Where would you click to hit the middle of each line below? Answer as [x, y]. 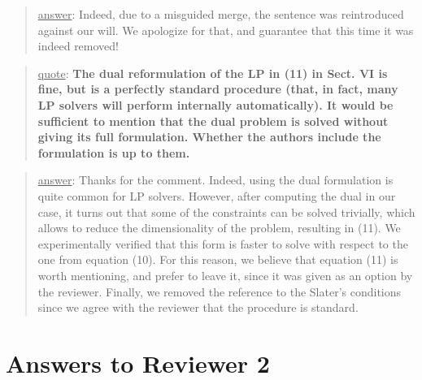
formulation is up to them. [114, 152]
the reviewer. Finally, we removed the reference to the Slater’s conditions [220, 291]
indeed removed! [78, 46]
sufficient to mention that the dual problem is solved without [213, 121]
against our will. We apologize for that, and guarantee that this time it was [226, 30]
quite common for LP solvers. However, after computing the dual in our [217, 195]
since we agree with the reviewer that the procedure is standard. [198, 307]
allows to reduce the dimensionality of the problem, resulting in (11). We [219, 228]
